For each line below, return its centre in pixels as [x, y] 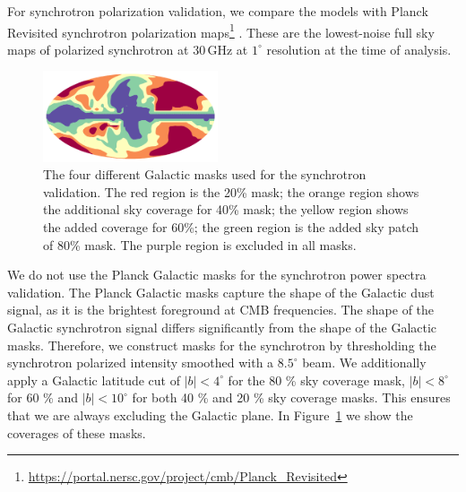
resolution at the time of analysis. [359, 49]
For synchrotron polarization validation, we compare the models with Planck [218, 11]
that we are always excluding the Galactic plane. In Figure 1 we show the [210, 414]
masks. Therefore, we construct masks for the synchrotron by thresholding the [222, 345]
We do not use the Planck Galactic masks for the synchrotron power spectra [217, 275]
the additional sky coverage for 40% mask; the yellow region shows [226, 209]
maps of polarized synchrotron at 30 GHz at [128, 49]
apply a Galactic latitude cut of [94, 380]
